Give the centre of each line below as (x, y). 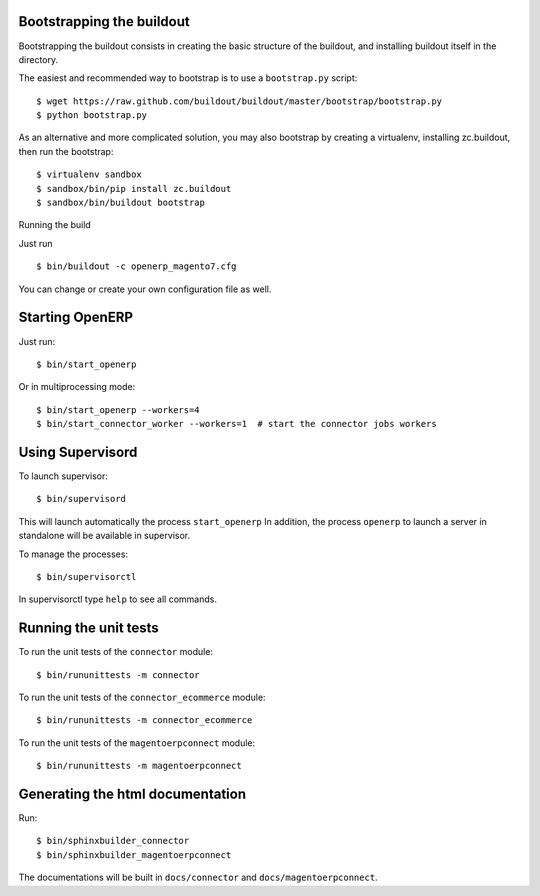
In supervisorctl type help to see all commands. (117, 599)
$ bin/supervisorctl (86, 576)
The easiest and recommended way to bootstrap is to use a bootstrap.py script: (188, 78)
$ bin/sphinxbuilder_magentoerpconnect (134, 854)
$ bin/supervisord (81, 499)
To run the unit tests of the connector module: (116, 652)
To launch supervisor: (63, 476)
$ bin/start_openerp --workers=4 (118, 409)
